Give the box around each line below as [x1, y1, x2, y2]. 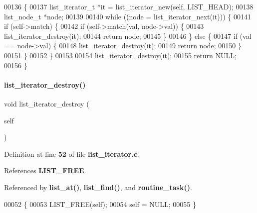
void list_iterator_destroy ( [4, 98, 89, 108]
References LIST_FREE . [4, 165, 86, 176]
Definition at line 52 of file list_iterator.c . [4, 148, 139, 159]
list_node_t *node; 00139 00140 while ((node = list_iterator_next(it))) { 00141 [4, 11, 251, 21]
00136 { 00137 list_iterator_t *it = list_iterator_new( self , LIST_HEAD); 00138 [4, 1, 254, 11]
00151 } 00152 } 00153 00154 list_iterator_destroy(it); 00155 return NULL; [4, 50, 237, 60]
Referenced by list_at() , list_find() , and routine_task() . [4, 182, 192, 192]
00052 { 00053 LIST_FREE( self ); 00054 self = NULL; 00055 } [4, 199, 196, 209]
